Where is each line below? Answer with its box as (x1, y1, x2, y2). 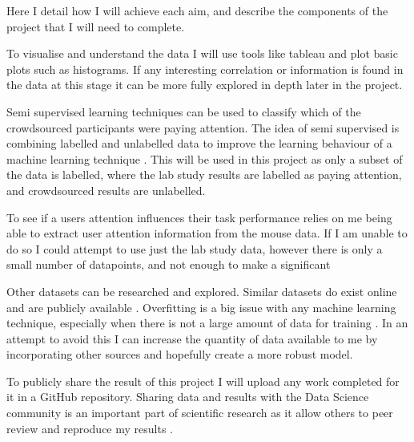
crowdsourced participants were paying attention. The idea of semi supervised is (6, 119, 400, 136)
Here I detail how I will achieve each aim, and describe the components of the (6, 2, 388, 18)
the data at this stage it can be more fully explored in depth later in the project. (6, 76, 403, 93)
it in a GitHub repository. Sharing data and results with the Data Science (6, 388, 369, 405)
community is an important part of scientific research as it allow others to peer (6, 404, 393, 421)
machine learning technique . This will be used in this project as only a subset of (6, 150, 403, 167)
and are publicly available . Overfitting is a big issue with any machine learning (6, 298, 396, 315)
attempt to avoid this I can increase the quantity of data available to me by (6, 330, 378, 347)
